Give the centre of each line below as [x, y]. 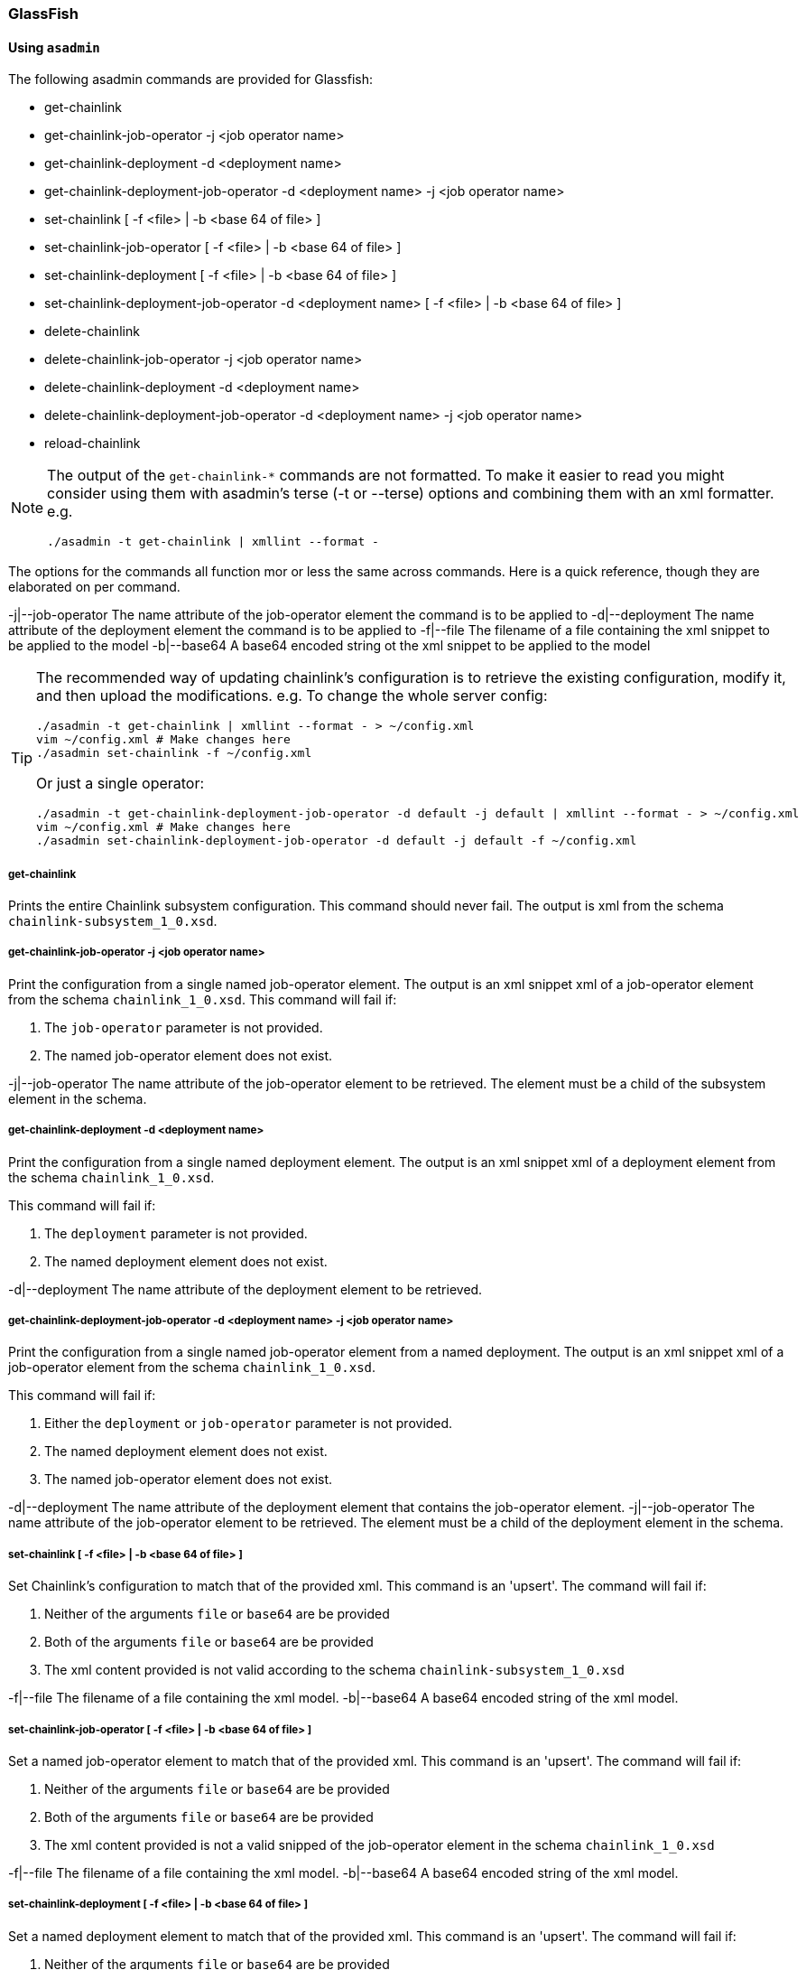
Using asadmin [54, 47]
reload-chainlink [93, 443]
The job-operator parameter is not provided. [184, 1027]
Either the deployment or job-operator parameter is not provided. [249, 1424]
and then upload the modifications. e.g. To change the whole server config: [292, 696]
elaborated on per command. [94, 587]
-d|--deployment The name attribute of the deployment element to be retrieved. [246, 1289]
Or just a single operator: [120, 784]
